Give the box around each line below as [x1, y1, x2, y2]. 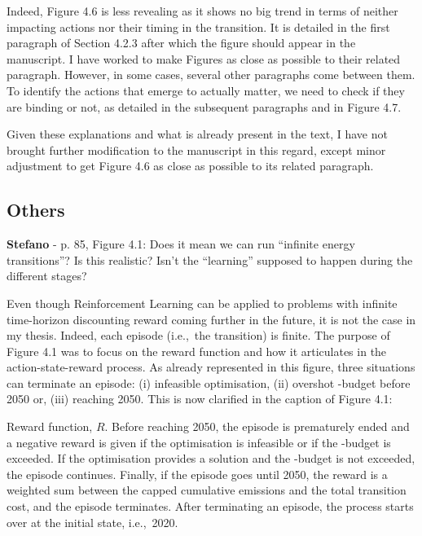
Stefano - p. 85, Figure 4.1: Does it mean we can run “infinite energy [7, 235, 355, 253]
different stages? [7, 267, 87, 284]
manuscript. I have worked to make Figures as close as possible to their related [7, 50, 401, 67]
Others [7, 197, 65, 222]
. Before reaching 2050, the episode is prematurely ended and [104, 418, 410, 435]
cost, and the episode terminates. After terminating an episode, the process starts [7, 498, 414, 515]
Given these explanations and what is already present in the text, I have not [7, 125, 388, 143]
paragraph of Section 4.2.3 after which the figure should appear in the [7, 34, 356, 51]
